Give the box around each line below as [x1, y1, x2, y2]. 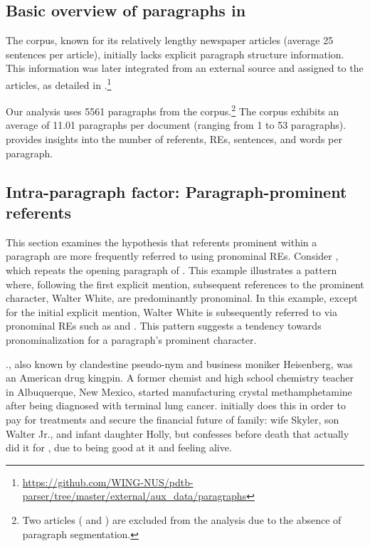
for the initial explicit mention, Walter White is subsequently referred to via [6, 304, 337, 319]
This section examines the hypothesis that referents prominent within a [6, 234, 317, 249]
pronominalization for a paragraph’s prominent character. [6, 332, 257, 347]
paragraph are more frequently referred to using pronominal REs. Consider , [6, 248, 339, 263]
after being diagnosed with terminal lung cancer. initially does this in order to [6, 398, 347, 413]
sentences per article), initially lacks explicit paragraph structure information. [6, 46, 344, 61]
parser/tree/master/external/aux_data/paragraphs [22, 488, 247, 503]
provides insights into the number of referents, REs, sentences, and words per [6, 132, 342, 147]
